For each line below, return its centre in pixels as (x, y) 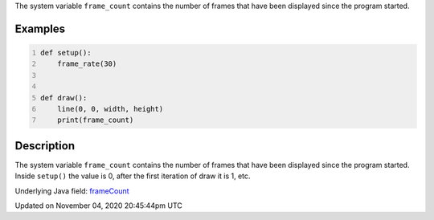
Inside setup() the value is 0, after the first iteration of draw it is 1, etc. (133, 176)
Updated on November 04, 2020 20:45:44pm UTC (98, 206)
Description (45, 146)
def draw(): (64, 98)
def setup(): (66, 53)
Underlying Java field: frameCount (72, 191)
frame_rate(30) (87, 64)
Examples (40, 29)
